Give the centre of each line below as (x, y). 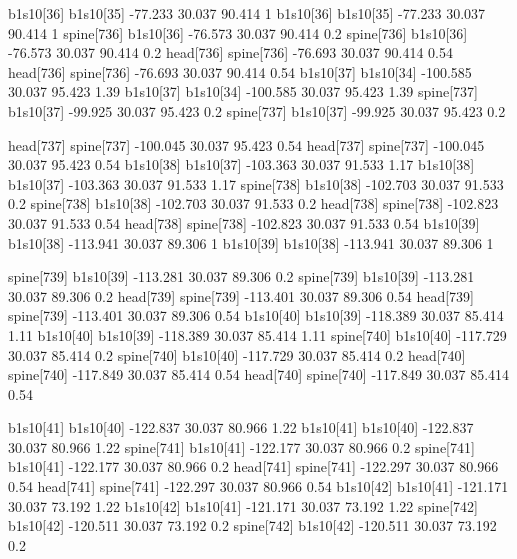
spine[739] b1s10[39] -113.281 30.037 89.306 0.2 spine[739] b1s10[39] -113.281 (241, 276)
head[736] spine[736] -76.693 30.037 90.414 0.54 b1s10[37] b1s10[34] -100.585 (240, 71)
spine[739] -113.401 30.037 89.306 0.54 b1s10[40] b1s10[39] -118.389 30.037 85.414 (256, 315)
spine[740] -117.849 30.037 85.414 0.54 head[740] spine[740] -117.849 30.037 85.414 (259, 374)
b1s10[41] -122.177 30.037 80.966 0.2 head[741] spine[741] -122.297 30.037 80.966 (253, 466)
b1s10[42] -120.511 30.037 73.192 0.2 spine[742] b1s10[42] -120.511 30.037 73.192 (252, 525)
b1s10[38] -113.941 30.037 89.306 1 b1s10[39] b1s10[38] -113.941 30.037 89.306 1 (251, 242)
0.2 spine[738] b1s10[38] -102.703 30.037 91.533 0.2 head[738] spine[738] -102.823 (253, 203)
